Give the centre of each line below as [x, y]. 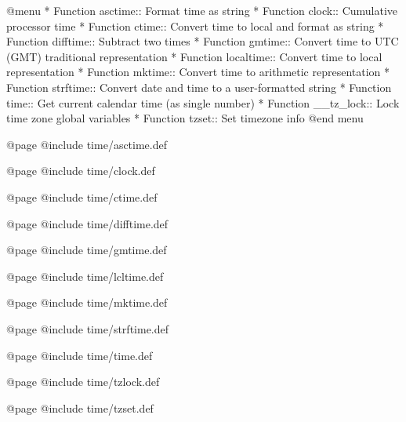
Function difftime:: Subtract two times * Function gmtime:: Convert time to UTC [203, 41]
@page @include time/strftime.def [88, 328]
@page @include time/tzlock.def [83, 382]
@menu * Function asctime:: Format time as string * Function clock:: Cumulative [202, 10]
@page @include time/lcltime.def [85, 276]
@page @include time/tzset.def [80, 407]
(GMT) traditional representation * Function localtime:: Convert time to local [194, 56]
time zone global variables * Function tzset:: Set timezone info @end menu [185, 118]
